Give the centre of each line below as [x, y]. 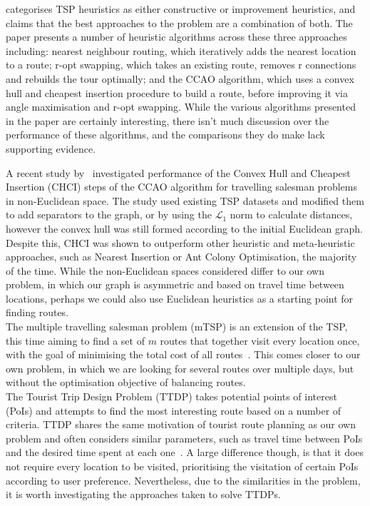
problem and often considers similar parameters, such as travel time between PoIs [184, 438]
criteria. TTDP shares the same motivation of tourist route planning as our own [181, 424]
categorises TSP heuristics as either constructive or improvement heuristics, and [181, 9]
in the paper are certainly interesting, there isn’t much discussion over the [168, 120]
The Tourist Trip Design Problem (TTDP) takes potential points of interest [171, 396]
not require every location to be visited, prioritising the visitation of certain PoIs [182, 466]
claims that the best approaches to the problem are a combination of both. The [179, 22]
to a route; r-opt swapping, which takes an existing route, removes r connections [181, 65]
